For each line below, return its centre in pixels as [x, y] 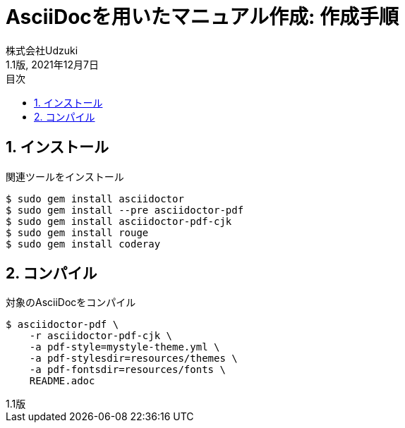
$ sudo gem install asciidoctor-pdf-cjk [119, 221]
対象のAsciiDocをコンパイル [71, 302]
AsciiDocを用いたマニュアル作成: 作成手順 [202, 17]
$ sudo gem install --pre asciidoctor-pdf [125, 210]
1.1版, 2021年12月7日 [52, 64]
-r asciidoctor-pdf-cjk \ [101, 336]
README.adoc [62, 381]
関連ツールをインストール [65, 176]
